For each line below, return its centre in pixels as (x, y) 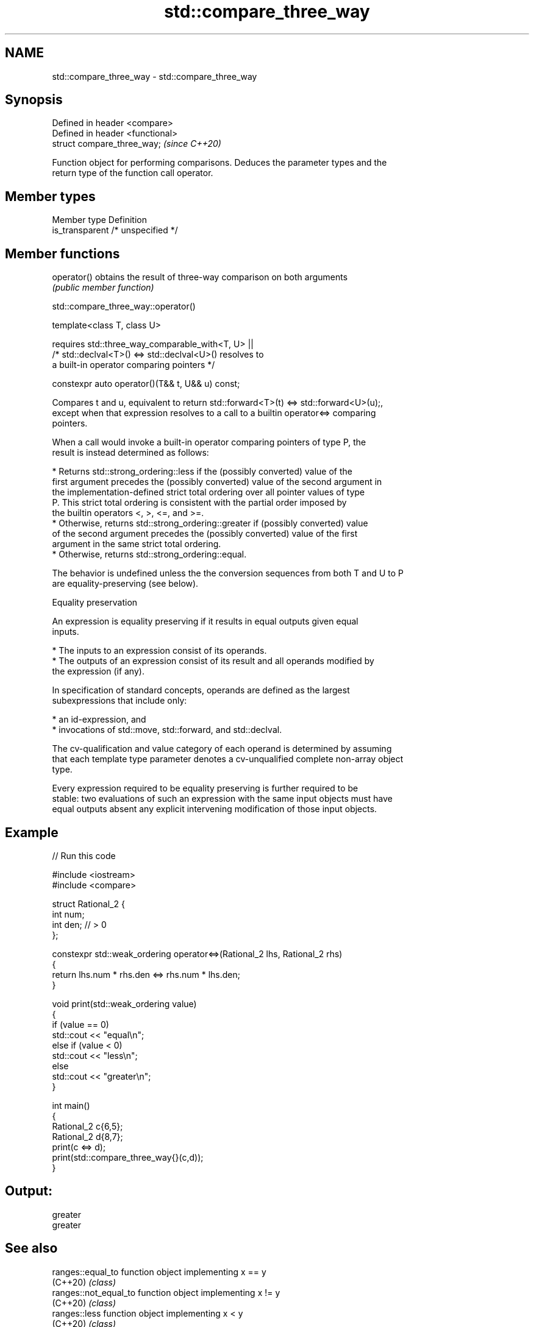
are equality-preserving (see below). (125, 584)
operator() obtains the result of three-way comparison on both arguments (200, 277)
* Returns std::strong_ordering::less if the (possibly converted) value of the (202, 472)
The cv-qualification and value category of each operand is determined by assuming (222, 749)
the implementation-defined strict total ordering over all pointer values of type (208, 492)
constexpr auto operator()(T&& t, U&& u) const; (146, 384)
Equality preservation (95, 603)
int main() (71, 1105)
